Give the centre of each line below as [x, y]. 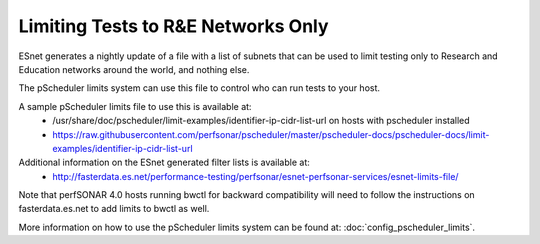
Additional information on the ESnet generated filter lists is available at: [164, 162]
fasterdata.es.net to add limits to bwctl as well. [114, 209]
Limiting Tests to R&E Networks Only [173, 26]
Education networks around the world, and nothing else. [134, 69]
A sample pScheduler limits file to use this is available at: [135, 106]
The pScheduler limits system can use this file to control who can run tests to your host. [199, 88]
